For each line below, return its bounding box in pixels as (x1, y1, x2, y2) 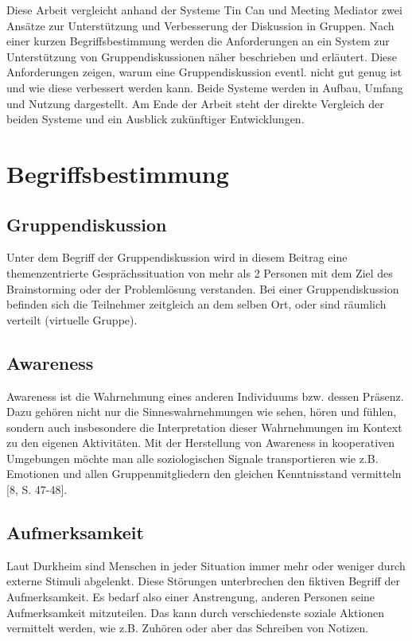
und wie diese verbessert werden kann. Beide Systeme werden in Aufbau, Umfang (6, 79, 403, 95)
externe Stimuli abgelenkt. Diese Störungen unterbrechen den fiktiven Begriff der (6, 573, 400, 589)
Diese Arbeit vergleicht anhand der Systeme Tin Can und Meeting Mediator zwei (6, 2, 402, 17)
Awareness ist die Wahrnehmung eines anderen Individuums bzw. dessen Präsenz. (6, 387, 404, 404)
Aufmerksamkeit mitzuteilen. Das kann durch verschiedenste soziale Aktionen (6, 604, 385, 620)
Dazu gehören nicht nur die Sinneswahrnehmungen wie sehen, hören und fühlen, (6, 403, 397, 420)
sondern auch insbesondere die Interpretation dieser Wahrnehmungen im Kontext (6, 418, 402, 435)
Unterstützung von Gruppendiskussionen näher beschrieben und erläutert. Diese (6, 48, 398, 64)
